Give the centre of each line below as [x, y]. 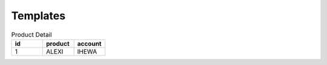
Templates [38, 16]
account [89, 43]
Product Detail [31, 34]
